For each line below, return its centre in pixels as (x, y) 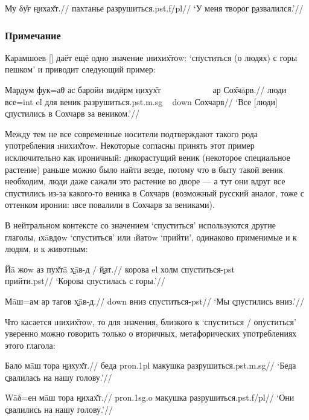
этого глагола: (30, 345)
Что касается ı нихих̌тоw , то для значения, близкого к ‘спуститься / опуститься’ (151, 321)
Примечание (33, 35)
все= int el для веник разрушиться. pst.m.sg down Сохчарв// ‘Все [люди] (141, 101)
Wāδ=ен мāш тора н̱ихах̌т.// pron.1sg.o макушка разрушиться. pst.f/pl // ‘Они (150, 397)
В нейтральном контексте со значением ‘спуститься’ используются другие (141, 225)
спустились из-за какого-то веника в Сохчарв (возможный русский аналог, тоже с (154, 192)
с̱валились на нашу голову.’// (59, 409)
